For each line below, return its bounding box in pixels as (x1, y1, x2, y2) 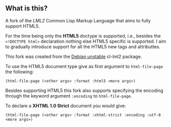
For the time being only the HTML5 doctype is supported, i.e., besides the (5, 33, 161, 39)
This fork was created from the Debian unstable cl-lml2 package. (5, 53, 142, 59)
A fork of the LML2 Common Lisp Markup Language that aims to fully (5, 17, 151, 23)
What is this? (5, 4, 48, 13)
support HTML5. (5, 23, 40, 29)
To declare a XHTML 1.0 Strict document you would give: (5, 103, 127, 109)
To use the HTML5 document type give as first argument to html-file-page (5, 63, 163, 69)
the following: (5, 69, 34, 75)
